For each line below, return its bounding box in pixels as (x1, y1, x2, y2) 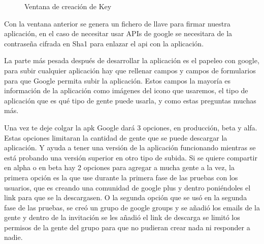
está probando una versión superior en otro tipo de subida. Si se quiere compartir (4, 152, 257, 162)
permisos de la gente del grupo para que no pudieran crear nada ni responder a (4, 222, 250, 232)
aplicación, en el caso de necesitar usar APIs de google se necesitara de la (4, 28, 233, 39)
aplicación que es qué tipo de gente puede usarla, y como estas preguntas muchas (4, 95, 256, 105)
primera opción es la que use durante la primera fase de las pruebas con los (4, 172, 238, 182)
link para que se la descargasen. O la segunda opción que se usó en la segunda (4, 192, 247, 203)
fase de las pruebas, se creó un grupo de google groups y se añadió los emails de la (4, 202, 260, 212)
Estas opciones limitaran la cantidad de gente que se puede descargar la (4, 132, 227, 143)
